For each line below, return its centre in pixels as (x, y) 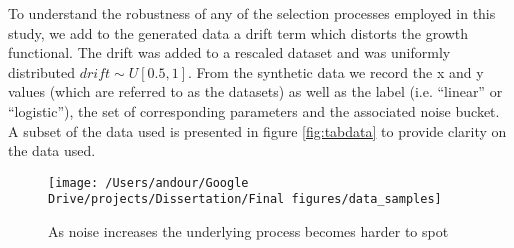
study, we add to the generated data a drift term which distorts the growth (238, 32)
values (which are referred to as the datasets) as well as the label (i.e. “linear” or (255, 91)
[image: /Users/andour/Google (148, 182)
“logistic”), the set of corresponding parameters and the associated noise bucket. (254, 110)
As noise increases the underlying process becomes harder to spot (248, 231)
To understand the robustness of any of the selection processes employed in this (252, 13)
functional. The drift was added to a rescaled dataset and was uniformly (229, 52)
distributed (42, 71)
